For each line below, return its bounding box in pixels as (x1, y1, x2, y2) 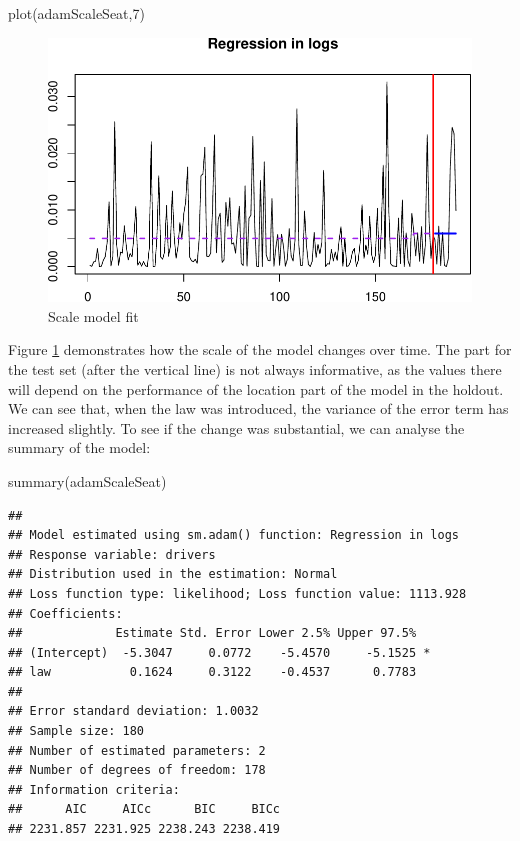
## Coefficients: (8, 606, 123, 621)
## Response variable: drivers (8, 547, 216, 562)
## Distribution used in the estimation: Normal (8, 567, 338, 582)
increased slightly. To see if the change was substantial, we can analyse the (8, 417, 465, 438)
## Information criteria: (8, 782, 180, 797)
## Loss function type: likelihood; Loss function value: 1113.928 (8, 586, 467, 601)
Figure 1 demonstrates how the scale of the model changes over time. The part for (8, 339, 512, 360)
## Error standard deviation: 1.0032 (8, 704, 259, 719)
